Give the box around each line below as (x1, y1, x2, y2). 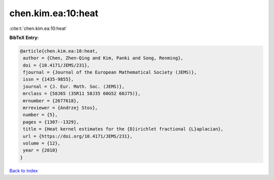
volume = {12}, (23, 140, 61, 146)
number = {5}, (23, 112, 58, 118)
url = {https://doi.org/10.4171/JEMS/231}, (23, 133, 133, 139)
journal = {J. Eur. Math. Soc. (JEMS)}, (23, 84, 125, 89)
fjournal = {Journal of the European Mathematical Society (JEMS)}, (23, 69, 197, 76)
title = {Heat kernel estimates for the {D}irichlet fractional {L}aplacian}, (23, 126, 224, 132)
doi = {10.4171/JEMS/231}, (23, 62, 90, 68)
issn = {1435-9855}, (23, 77, 74, 82)
